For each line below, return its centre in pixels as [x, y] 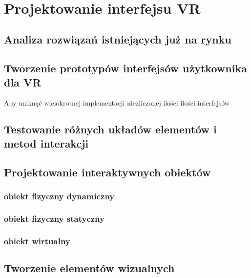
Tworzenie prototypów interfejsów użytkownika [125, 68]
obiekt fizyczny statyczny [54, 219]
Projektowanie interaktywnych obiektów [107, 172]
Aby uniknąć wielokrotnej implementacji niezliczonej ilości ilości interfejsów [117, 102]
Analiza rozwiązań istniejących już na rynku [118, 39]
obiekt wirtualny [37, 241]
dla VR [23, 82]
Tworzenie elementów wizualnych [89, 268]
